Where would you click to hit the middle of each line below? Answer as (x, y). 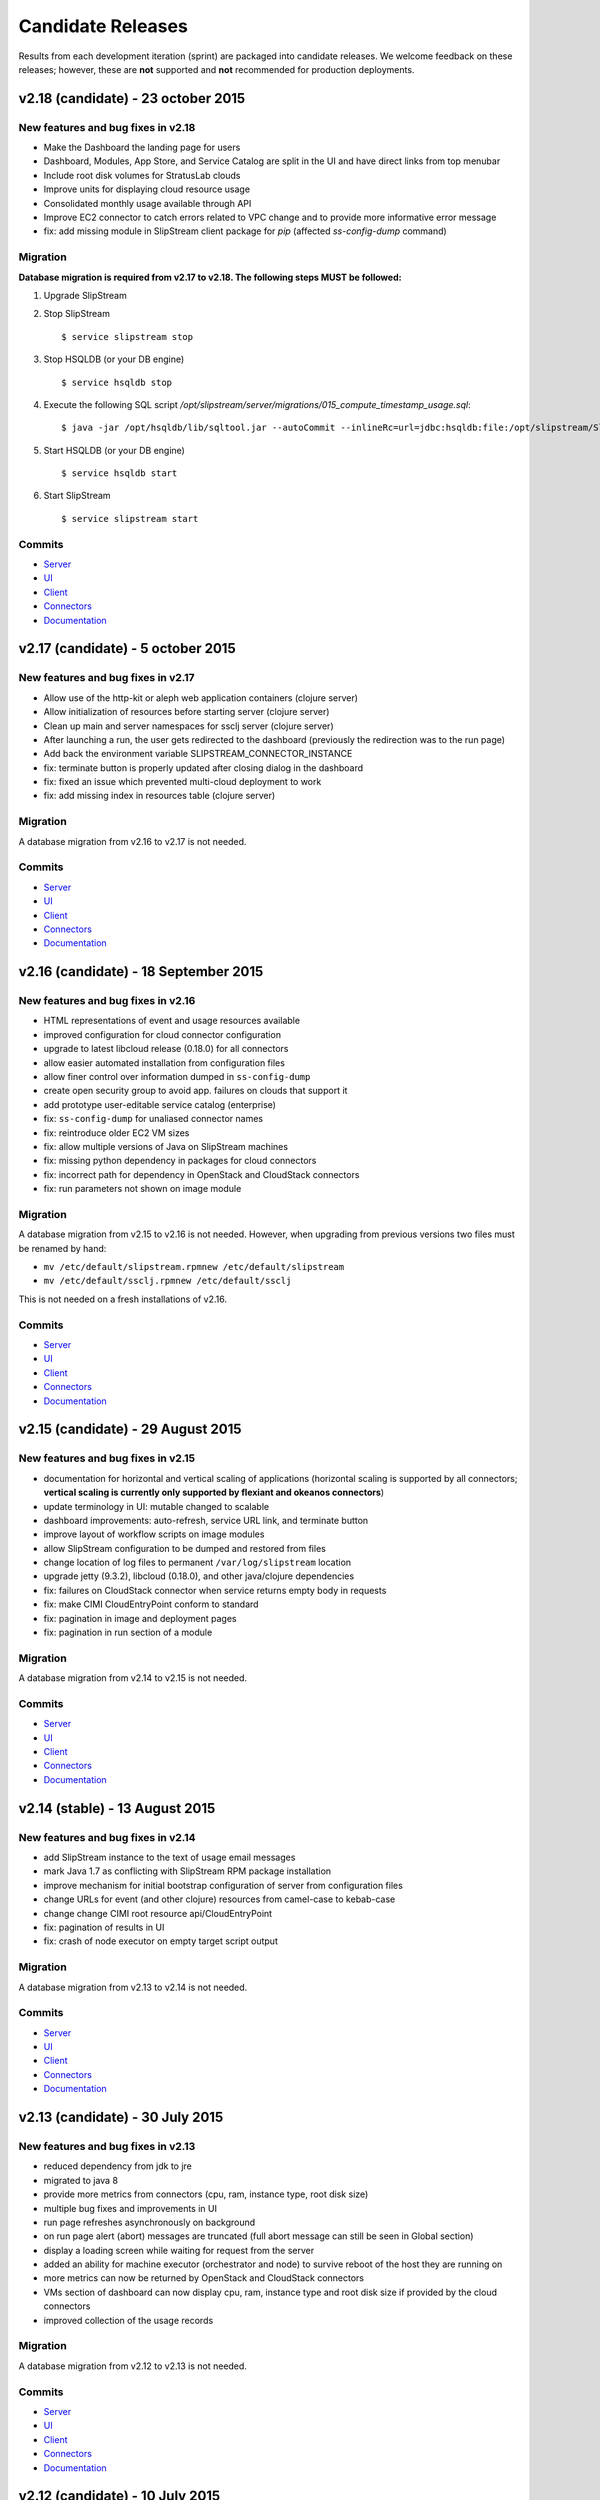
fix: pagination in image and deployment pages (140, 1618)
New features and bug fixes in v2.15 (106, 1458)
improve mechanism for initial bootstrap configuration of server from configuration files (223, 1885)
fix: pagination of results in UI (104, 1927)
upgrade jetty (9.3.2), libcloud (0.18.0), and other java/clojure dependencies (199, 1576)
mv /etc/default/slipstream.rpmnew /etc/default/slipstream (194, 1267)
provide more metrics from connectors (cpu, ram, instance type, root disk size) (206, 2194)
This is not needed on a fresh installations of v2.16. (123, 1299)
